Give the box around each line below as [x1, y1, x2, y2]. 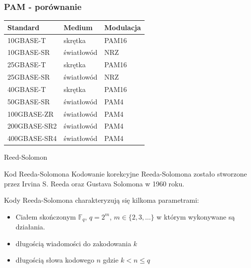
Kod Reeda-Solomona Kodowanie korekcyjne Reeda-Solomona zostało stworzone [4, 169, 247, 179]
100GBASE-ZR [7, 108, 54, 119]
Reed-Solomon [4, 152, 48, 162]
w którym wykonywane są [156, 211, 235, 222]
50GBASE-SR [7, 96, 50, 106]
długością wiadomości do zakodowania [15, 238, 131, 248]
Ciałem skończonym [15, 211, 76, 222]
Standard [7, 22, 40, 32]
